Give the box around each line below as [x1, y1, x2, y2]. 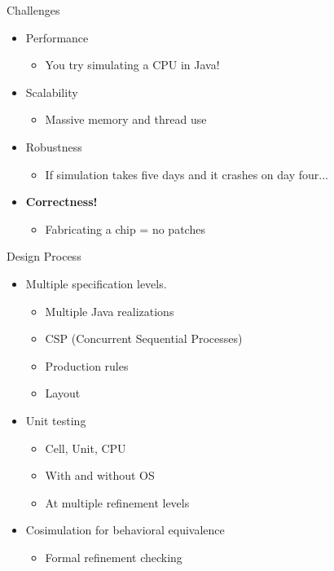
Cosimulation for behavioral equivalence [25, 521, 225, 538]
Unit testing [25, 411, 86, 428]
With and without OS [45, 467, 155, 484]
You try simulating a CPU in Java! [45, 56, 220, 73]
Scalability [25, 83, 78, 100]
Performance [25, 29, 89, 46]
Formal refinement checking [45, 548, 182, 565]
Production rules [45, 357, 129, 374]
